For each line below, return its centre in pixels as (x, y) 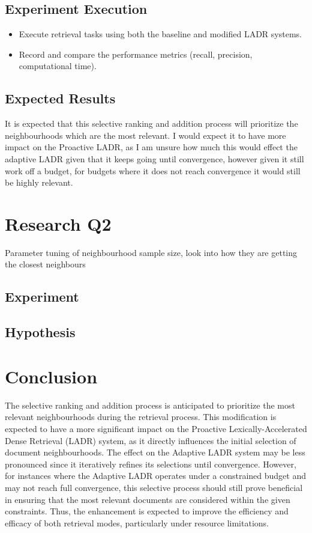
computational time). (58, 66)
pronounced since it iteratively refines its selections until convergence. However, (151, 464)
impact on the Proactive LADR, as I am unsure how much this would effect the (151, 147)
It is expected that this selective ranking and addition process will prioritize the (151, 123)
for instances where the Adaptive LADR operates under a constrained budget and (155, 476)
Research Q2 (58, 223)
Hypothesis (40, 332)
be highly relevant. (39, 182)
